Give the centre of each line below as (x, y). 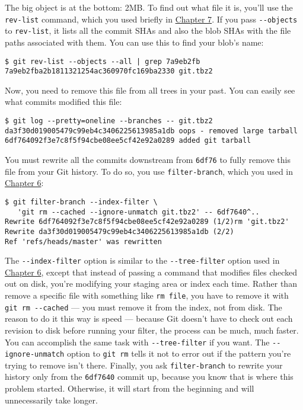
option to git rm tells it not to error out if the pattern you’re (179, 353)
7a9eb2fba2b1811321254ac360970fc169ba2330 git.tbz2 (109, 71)
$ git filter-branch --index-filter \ (81, 202)
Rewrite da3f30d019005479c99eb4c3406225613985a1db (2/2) (119, 231)
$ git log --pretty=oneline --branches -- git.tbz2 (109, 121)
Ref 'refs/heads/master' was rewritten (83, 241)
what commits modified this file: (63, 102)
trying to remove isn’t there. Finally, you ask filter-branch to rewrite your (144, 365)
